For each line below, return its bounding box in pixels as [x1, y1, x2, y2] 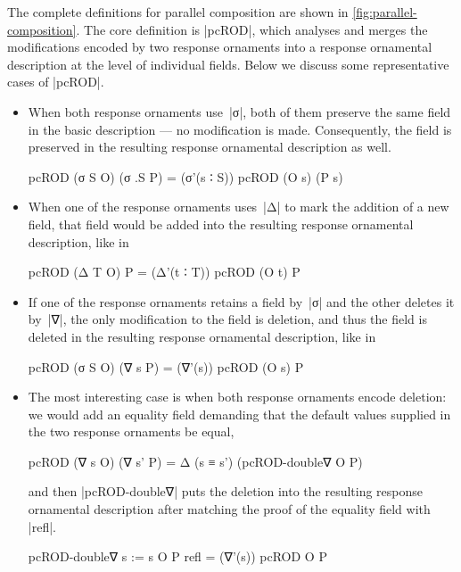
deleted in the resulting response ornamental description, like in [28, 327, 376, 345]
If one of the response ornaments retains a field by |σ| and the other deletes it [28, 292, 455, 311]
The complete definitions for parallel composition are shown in [7, 3, 349, 21]
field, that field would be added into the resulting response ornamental [28, 214, 414, 233]
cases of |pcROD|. [7, 72, 104, 91]
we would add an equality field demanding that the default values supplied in [28, 404, 451, 423]
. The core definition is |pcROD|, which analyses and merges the [76, 20, 428, 38]
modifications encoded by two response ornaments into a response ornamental [7, 37, 432, 56]
